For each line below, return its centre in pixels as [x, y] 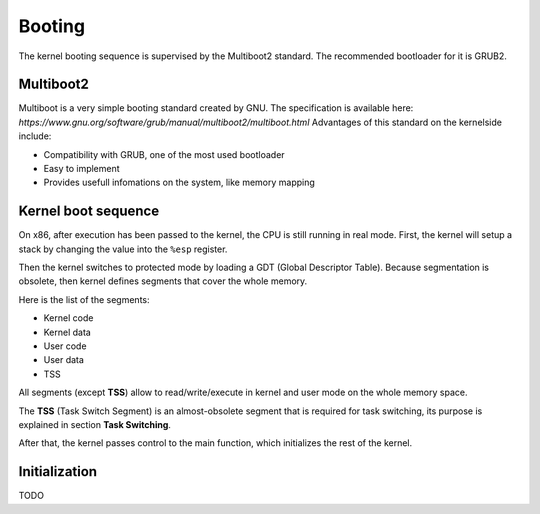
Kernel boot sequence [89, 211]
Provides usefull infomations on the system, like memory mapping [179, 182]
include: [35, 136]
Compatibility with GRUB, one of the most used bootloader [164, 154]
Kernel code [68, 318]
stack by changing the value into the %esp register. [123, 249]
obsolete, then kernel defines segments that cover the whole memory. [163, 281]
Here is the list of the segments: [84, 299]
